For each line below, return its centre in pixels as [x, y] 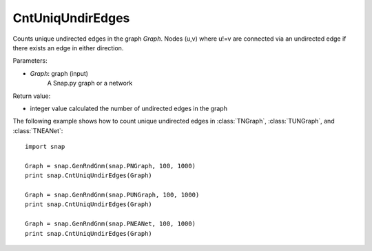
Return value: [32, 96]
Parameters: [30, 61]
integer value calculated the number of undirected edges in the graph [128, 108]
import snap [45, 147]
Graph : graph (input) [59, 73]
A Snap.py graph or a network [90, 83]
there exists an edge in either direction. [68, 48]
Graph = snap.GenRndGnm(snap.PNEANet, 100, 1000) [111, 224]
